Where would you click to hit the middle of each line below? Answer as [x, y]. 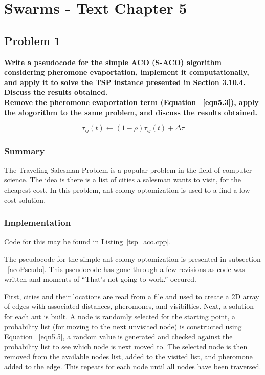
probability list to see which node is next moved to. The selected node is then [126, 346]
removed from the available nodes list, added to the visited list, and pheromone [128, 356]
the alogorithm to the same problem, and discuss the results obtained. [131, 112]
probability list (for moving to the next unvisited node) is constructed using [123, 326]
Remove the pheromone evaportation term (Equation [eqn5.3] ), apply [131, 102]
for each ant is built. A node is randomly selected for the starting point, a [120, 316]
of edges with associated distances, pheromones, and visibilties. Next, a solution [129, 306]
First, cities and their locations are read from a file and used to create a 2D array [132, 296]
